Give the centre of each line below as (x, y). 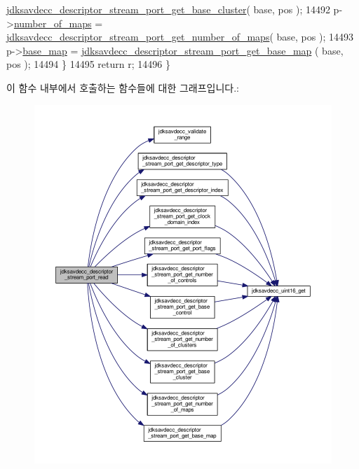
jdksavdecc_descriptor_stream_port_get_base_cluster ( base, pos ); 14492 (168, 9)
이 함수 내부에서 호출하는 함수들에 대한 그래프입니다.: (123, 87)
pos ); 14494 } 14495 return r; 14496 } (88, 64)
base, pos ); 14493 (315, 37)
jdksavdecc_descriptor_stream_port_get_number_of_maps (138, 37)
